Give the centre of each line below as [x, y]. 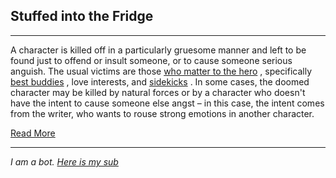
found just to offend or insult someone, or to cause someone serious [151, 60]
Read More [33, 133]
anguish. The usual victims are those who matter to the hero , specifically [161, 71]
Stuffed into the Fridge [82, 16]
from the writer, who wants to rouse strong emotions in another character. [162, 113]
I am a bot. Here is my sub [64, 161]
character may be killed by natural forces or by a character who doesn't [158, 92]
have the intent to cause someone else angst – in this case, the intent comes [167, 103]
